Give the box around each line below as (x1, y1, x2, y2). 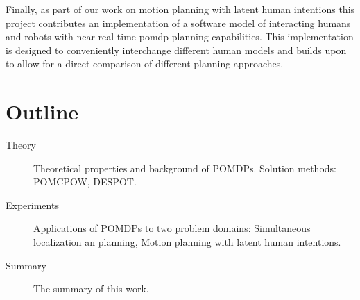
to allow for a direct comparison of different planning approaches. (6, 56, 284, 71)
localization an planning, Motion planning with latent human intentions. (33, 235, 341, 249)
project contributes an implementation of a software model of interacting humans (6, 15, 351, 30)
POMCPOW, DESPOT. (33, 174, 137, 189)
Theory (6, 137, 36, 152)
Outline (6, 97, 79, 126)
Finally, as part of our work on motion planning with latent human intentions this (6, 2, 355, 16)
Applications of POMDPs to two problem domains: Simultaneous (33, 221, 311, 235)
